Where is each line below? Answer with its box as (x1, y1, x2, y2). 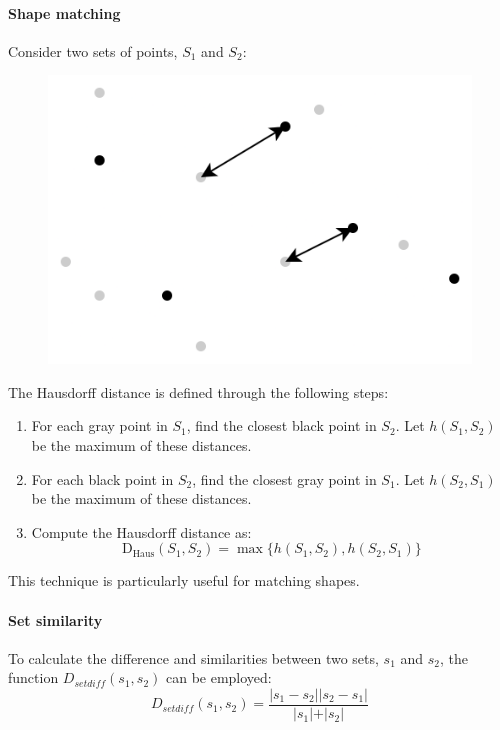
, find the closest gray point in (192, 468, 377, 489)
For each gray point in (31, 415, 168, 436)
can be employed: (165, 667, 272, 688)
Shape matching (8, 2, 121, 23)
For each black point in (31, 468, 174, 489)
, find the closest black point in (186, 415, 377, 436)
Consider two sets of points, (8, 40, 178, 61)
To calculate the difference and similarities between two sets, (8, 647, 379, 668)
